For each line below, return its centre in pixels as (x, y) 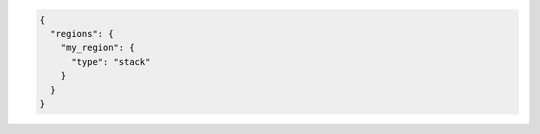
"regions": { (82, 33)
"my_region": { (97, 48)
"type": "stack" (111, 61)
